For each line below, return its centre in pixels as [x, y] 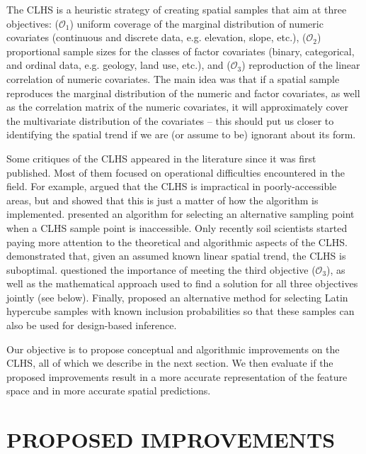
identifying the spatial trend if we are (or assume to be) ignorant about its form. [181, 134]
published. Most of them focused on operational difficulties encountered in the [176, 172]
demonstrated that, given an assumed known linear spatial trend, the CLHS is [176, 256]
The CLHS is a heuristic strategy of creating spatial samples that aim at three [177, 9]
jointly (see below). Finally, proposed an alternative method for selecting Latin [177, 297]
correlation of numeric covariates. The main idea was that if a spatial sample [173, 78]
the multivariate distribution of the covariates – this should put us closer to [170, 120]
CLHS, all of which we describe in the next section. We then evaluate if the [170, 363]
